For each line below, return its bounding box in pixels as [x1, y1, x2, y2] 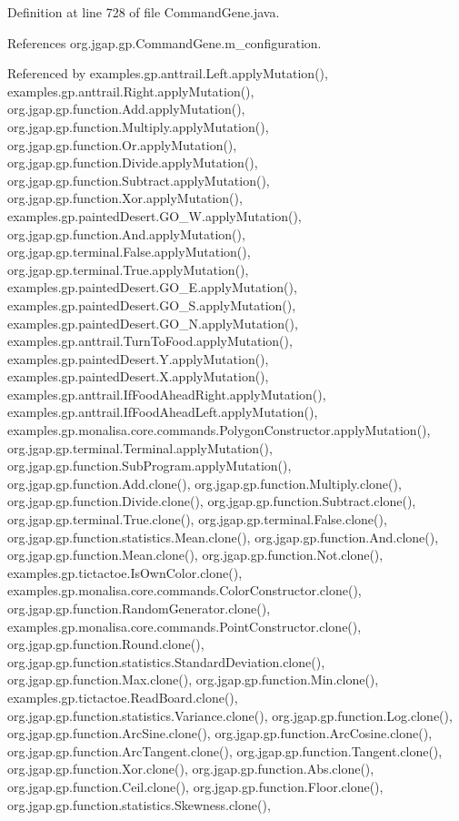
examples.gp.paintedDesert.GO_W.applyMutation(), [7, 206, 302, 225]
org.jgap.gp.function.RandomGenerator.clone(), [7, 599, 271, 617]
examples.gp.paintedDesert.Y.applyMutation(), [7, 349, 269, 368]
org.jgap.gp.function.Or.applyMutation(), [7, 135, 237, 154]
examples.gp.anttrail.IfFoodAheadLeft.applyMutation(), [7, 402, 318, 421]
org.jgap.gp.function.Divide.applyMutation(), [7, 153, 258, 172]
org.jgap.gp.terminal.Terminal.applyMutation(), [7, 438, 273, 457]
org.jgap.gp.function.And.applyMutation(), [7, 224, 245, 243]
